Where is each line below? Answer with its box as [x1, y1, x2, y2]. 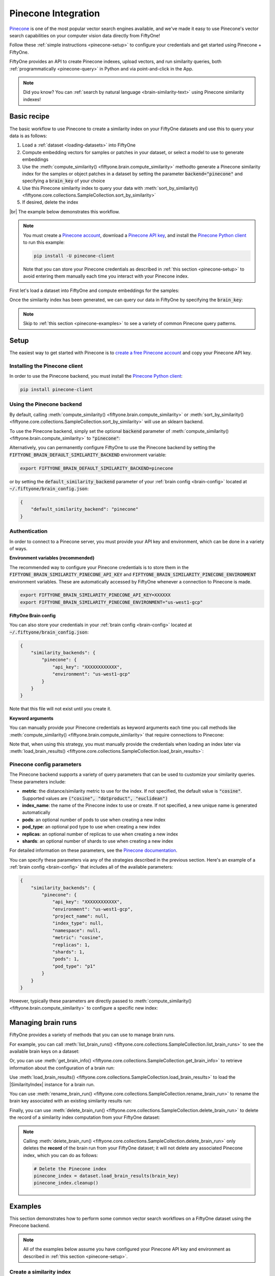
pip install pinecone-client [20, 387, 93, 392]
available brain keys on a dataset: [9, 1048, 80, 1054]
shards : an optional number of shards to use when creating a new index [22, 838, 173, 844]
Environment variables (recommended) [9, 555, 95, 561]
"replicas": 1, [52, 942, 90, 948]
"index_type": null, [52, 920, 104, 926]
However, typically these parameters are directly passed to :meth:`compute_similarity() [9, 998, 192, 1004]
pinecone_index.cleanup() [34, 1180, 99, 1186]
